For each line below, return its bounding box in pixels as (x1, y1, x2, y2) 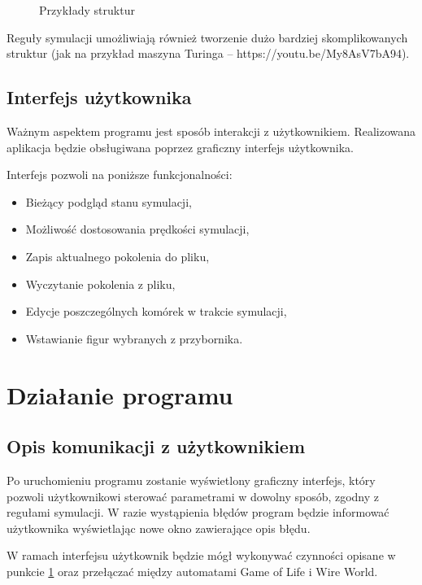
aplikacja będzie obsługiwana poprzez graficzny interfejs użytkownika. (7, 138, 354, 155)
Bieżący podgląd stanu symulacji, (25, 193, 192, 210)
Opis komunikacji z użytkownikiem (7, 434, 306, 459)
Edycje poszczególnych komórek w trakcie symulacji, (25, 303, 287, 320)
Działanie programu (7, 378, 233, 411)
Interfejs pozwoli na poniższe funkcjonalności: (7, 166, 233, 183)
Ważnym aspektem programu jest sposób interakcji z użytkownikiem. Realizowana (7, 122, 416, 139)
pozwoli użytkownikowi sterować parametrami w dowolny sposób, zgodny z (7, 487, 380, 504)
